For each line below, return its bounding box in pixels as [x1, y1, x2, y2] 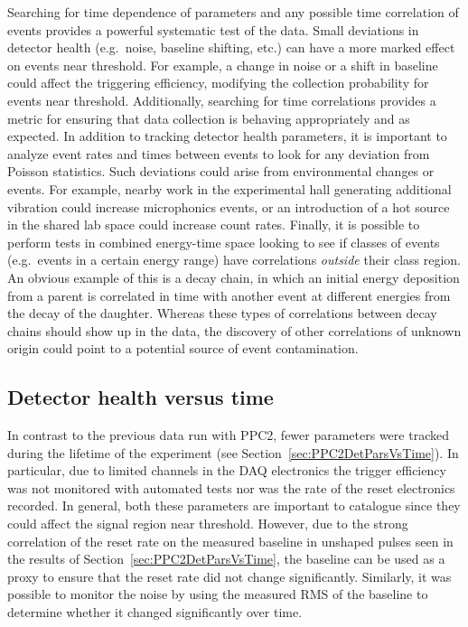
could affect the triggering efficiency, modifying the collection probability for [7, 73, 429, 92]
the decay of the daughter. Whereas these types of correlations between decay [7, 304, 437, 323]
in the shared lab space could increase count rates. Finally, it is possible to [7, 215, 420, 234]
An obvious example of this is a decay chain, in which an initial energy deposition [7, 267, 460, 286]
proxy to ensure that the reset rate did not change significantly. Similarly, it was [7, 566, 452, 585]
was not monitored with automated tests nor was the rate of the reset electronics [7, 478, 455, 497]
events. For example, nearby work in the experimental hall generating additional [7, 179, 452, 198]
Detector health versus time [7, 383, 274, 411]
